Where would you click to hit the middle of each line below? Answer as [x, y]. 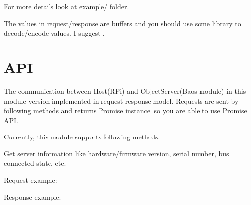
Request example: [31, 180]
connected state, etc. [35, 163]
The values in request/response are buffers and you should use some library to [123, 23]
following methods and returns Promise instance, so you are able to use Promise [125, 110]
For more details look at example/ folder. [67, 6]
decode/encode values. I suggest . [54, 33]
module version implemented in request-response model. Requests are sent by [121, 101]
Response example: [33, 196]
